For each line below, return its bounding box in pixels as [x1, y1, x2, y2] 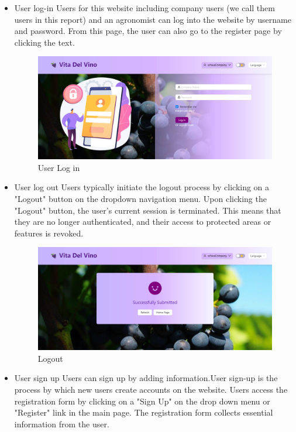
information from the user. [14, 417, 109, 430]
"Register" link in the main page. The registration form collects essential [14, 406, 273, 419]
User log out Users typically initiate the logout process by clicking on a [14, 181, 270, 193]
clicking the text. [14, 36, 75, 48]
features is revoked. [14, 227, 84, 239]
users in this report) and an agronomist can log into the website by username [14, 13, 291, 25]
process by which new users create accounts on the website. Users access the [14, 383, 288, 396]
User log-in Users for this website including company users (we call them [14, 2, 275, 13]
